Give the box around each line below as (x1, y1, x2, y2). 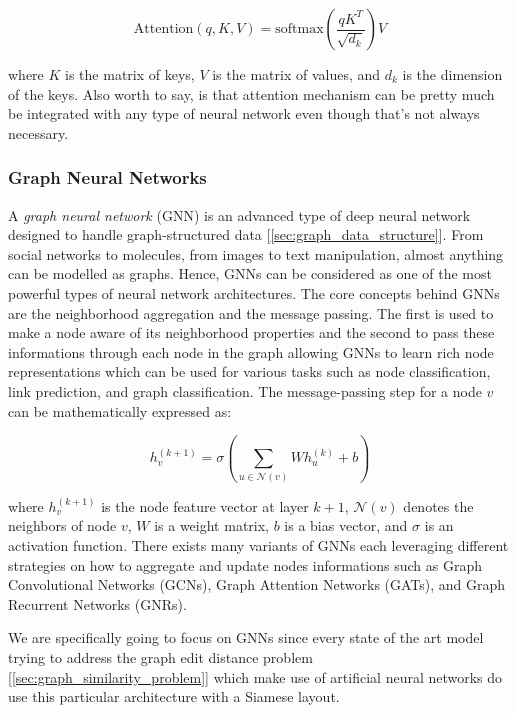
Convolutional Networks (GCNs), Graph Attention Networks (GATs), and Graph (8, 574, 506, 595)
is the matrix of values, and (212, 64, 381, 84)
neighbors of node (8, 515, 117, 536)
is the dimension (402, 64, 503, 84)
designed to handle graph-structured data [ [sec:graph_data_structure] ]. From (8, 224, 484, 245)
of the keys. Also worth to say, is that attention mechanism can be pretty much (8, 83, 495, 104)
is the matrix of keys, (65, 64, 195, 84)
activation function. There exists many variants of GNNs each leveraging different (8, 535, 509, 556)
